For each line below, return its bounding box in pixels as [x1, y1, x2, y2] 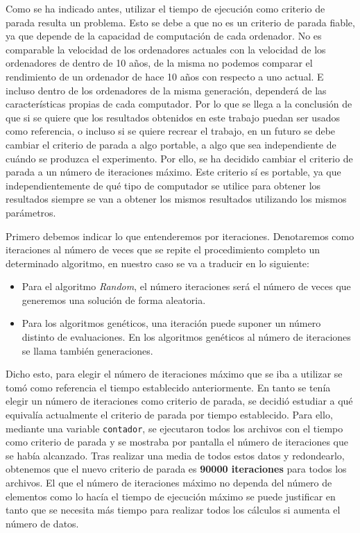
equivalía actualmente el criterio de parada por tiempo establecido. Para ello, [6, 407, 333, 422]
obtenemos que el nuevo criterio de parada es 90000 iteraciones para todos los [6, 462, 347, 476]
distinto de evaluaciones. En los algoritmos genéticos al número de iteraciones [22, 330, 351, 344]
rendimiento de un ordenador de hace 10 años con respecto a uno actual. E [6, 69, 324, 83]
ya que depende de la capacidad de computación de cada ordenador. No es [6, 28, 322, 43]
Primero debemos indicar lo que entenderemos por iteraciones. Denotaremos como [6, 228, 354, 243]
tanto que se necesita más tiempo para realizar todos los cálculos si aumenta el [6, 502, 341, 517]
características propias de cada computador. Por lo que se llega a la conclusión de [6, 96, 352, 111]
